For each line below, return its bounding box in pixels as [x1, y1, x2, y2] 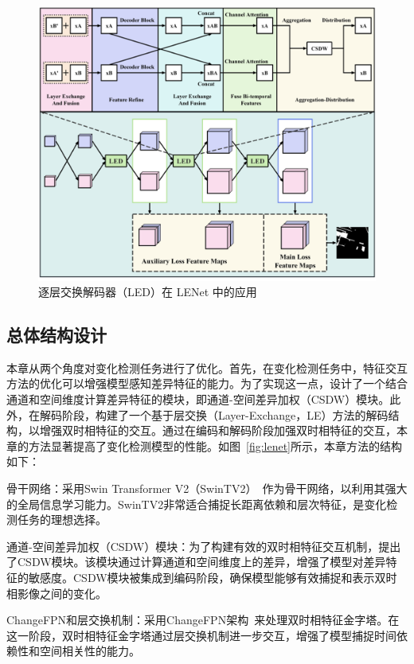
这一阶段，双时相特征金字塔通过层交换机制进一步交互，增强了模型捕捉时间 [6, 627, 396, 643]
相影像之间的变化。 [6, 584, 107, 601]
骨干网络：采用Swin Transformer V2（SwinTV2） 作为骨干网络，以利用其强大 [6, 480, 408, 497]
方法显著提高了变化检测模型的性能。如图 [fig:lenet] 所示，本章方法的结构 [28, 437, 403, 454]
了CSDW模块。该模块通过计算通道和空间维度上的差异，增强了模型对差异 [6, 553, 386, 570]
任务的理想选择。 [17, 511, 107, 528]
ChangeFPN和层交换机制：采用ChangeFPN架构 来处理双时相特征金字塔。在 [6, 611, 400, 628]
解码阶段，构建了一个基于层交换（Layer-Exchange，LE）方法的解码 [39, 406, 389, 423]
